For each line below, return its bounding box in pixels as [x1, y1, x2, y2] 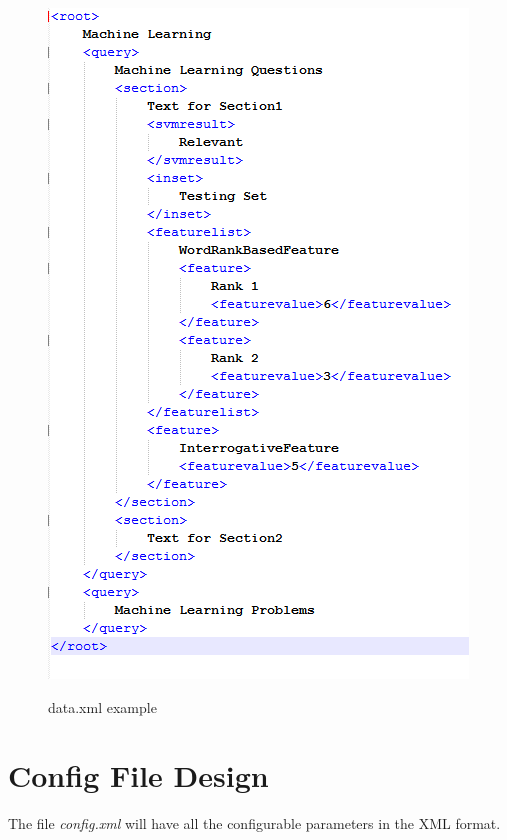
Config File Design [8, 755, 269, 796]
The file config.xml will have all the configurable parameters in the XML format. [8, 813, 501, 834]
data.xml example [48, 696, 157, 717]
